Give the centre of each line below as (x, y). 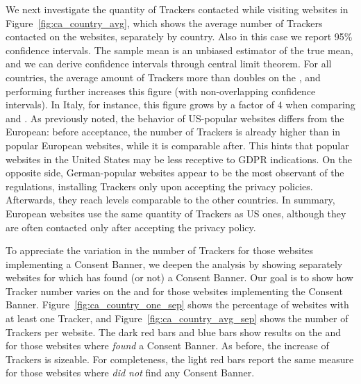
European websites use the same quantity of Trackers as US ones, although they (176, 213)
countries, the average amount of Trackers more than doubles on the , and (163, 77)
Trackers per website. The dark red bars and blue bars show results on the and (174, 332)
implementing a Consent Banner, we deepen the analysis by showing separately (174, 264)
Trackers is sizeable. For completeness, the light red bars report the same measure (180, 359)
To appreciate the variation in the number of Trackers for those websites (160, 250)
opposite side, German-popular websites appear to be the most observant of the (175, 173)
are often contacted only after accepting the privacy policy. (131, 227)
